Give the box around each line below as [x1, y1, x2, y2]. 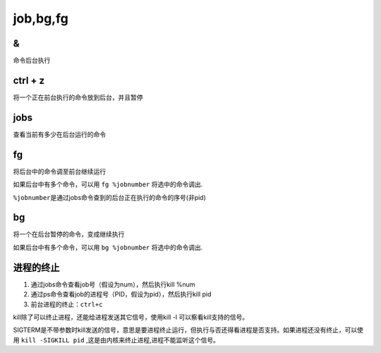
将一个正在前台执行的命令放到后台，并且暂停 [13, 92, 143, 102]
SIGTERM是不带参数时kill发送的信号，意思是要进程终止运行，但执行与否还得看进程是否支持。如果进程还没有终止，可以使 [13, 325, 363, 335]
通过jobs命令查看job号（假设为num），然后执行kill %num [30, 280, 195, 289]
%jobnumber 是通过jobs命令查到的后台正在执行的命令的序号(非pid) [13, 193, 206, 201]
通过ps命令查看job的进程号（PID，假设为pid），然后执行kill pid [30, 290, 212, 299]
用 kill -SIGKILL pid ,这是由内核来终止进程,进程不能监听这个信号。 [13, 335, 220, 344]
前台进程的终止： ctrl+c [30, 300, 103, 309]
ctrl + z [13, 74, 45, 86]
